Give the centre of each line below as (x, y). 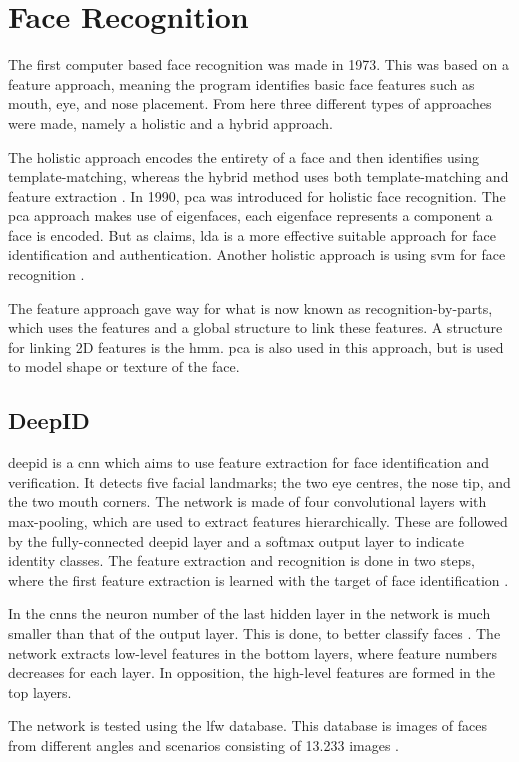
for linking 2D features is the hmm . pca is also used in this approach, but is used (256, 346)
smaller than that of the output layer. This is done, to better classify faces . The (254, 632)
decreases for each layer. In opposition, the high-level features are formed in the (252, 672)
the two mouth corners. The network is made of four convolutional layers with (247, 501)
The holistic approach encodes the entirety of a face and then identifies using (243, 156)
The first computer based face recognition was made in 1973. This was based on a (259, 64)
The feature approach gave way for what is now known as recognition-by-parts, (250, 307)
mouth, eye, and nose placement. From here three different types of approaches (250, 103)
